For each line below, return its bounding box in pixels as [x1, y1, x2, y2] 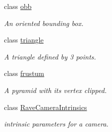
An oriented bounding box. [4, 17, 84, 28]
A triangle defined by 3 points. [4, 51, 96, 61]
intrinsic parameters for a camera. [4, 118, 109, 129]
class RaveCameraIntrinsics [4, 101, 87, 112]
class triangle [4, 34, 44, 45]
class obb [4, 1, 32, 11]
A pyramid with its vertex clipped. [4, 84, 107, 95]
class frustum [4, 68, 44, 78]
